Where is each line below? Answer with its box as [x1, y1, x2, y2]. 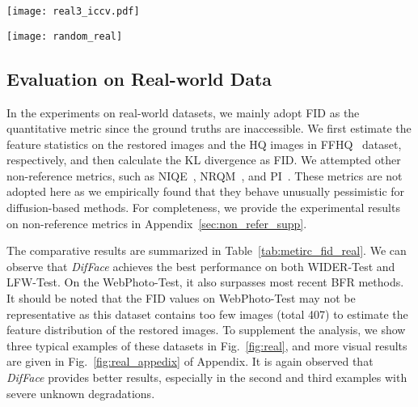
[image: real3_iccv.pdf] [6, 6, 140, 17]
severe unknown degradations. [6, 384, 155, 401]
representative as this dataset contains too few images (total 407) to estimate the [6, 305, 408, 322]
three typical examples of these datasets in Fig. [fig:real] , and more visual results [6, 337, 407, 354]
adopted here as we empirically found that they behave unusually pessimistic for [6, 183, 405, 200]
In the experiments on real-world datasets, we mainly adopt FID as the [6, 104, 360, 121]
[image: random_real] [6, 30, 123, 42]
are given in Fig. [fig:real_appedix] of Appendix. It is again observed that [6, 353, 374, 370]
